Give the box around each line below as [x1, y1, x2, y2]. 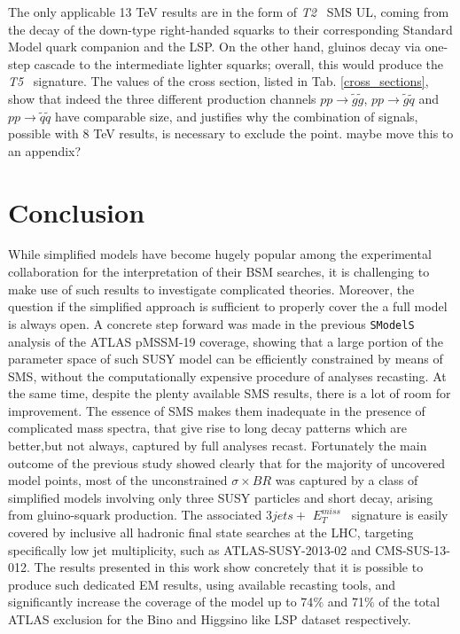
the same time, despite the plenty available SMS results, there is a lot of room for [8, 384, 451, 403]
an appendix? [8, 141, 82, 160]
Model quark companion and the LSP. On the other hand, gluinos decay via [8, 37, 421, 56]
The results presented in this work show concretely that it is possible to [34, 558, 424, 576]
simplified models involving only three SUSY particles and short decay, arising [8, 488, 433, 506]
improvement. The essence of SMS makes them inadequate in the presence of [8, 401, 425, 419]
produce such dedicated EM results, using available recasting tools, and [8, 575, 396, 593]
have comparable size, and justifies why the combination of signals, [54, 106, 418, 125]
